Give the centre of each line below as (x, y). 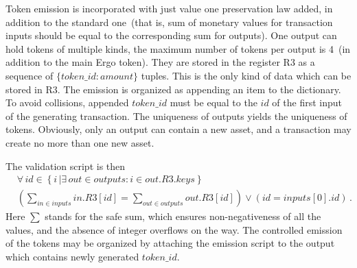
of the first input (307, 102)
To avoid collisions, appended (67, 102)
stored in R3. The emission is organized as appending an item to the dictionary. (173, 89)
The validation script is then (66, 166)
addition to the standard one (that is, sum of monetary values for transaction (169, 22)
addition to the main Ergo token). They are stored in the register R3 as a (160, 62)
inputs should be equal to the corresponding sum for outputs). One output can (171, 35)
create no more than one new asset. (80, 142)
